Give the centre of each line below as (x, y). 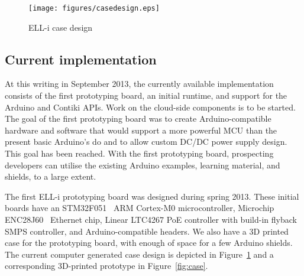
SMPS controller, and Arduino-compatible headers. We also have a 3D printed (147, 231)
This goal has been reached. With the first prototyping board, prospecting (139, 153)
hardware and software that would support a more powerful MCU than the (141, 130)
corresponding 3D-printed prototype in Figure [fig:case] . (106, 266)
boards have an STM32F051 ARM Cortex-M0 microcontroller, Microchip (140, 208)
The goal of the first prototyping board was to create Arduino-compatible (138, 118)
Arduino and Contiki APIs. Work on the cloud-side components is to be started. (150, 107)
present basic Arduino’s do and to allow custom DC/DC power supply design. (146, 142)
